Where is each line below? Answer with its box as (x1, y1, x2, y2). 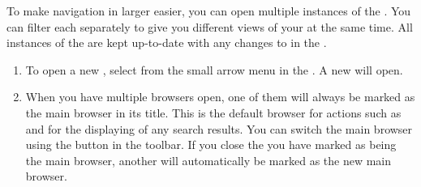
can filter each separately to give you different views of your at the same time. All (6, 18, 413, 35)
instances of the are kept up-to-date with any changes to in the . (6, 34, 327, 51)
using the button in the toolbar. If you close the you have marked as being (25, 136, 397, 153)
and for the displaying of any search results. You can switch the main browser (25, 120, 413, 137)
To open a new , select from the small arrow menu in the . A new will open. (25, 61, 403, 78)
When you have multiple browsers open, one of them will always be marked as (25, 88, 415, 105)
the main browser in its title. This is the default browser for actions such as (25, 104, 402, 121)
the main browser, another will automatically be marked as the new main (25, 151, 392, 168)
